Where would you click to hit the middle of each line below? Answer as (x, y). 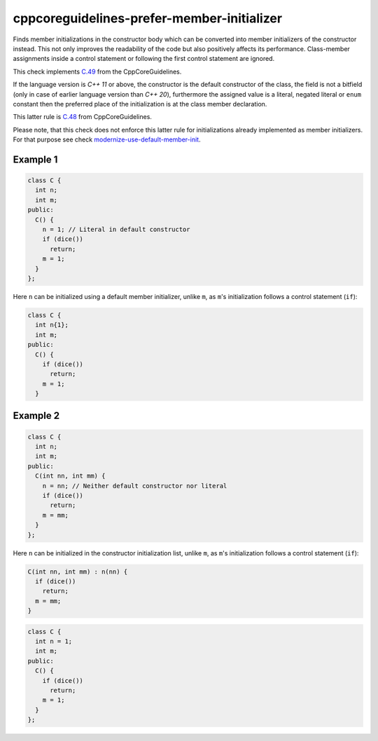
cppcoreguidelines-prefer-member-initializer (148, 18)
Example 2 (36, 416)
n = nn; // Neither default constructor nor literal (135, 486)
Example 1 (35, 159)
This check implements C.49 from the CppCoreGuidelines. (97, 71)
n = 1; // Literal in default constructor (116, 230)
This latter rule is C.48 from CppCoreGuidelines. (82, 117)
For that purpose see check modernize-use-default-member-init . (107, 139)
